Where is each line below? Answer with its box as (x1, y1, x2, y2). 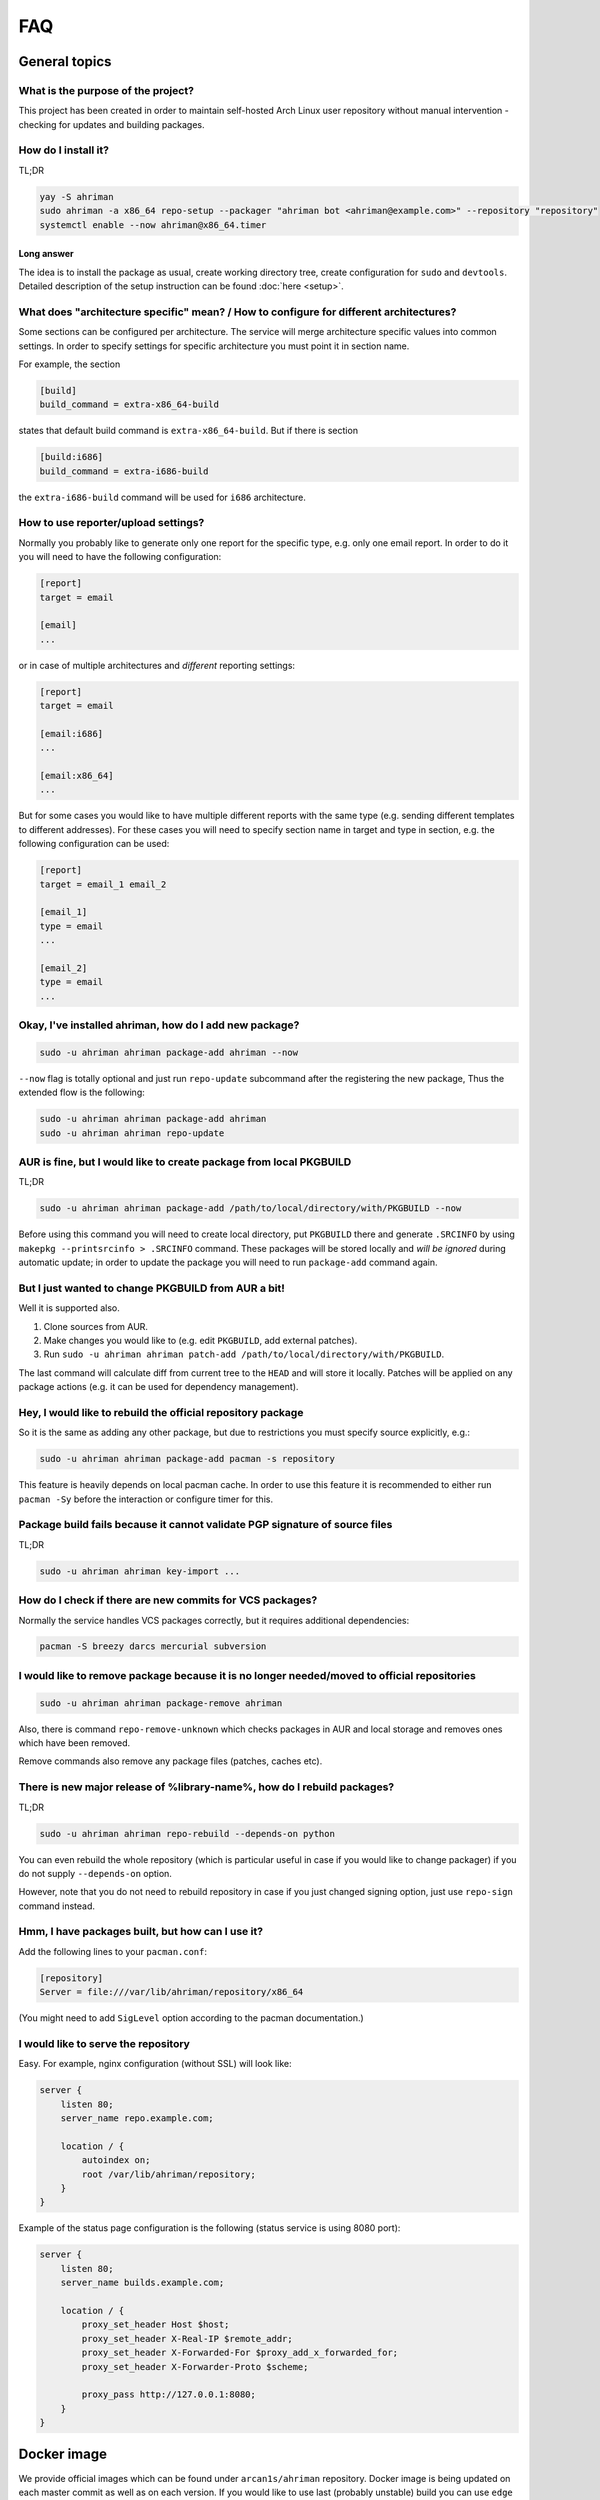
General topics (18, 53, 112, 70)
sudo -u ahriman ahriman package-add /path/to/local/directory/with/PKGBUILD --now (39, 1203, 462, 1214)
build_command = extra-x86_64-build (39, 399, 220, 410)
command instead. (18, 1900, 95, 1912)
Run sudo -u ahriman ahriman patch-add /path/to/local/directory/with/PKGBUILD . (43, 1348, 445, 1360)
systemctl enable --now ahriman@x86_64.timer (39, 219, 267, 230)
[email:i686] (39, 728, 104, 739)
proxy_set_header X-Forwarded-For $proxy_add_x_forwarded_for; (81, 2347, 399, 2359)
